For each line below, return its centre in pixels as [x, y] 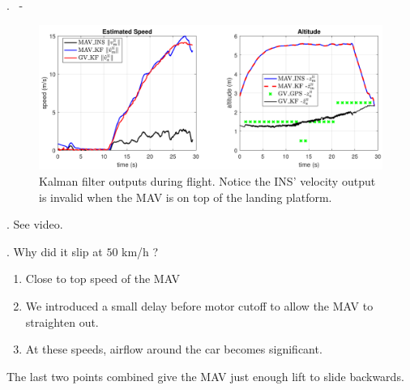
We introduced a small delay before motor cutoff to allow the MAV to [199, 306]
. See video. [35, 224]
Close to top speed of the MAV [103, 279]
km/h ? [140, 251]
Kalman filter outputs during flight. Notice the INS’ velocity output [207, 181]
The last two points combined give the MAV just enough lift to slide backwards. [205, 376]
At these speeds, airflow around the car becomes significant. [174, 349]
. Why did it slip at [55, 251]
